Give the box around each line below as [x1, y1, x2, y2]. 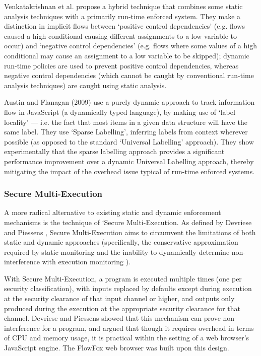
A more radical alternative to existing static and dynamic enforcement [4, 207, 221, 218]
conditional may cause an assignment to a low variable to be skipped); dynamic [4, 50, 249, 60]
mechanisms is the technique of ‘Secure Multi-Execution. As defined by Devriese [4, 217, 252, 227]
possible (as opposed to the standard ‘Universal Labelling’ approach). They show [4, 136, 254, 147]
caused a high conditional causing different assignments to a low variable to [4, 30, 237, 41]
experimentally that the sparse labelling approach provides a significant [4, 146, 225, 157]
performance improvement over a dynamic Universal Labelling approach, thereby [4, 156, 254, 166]
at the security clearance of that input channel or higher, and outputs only [4, 293, 235, 304]
